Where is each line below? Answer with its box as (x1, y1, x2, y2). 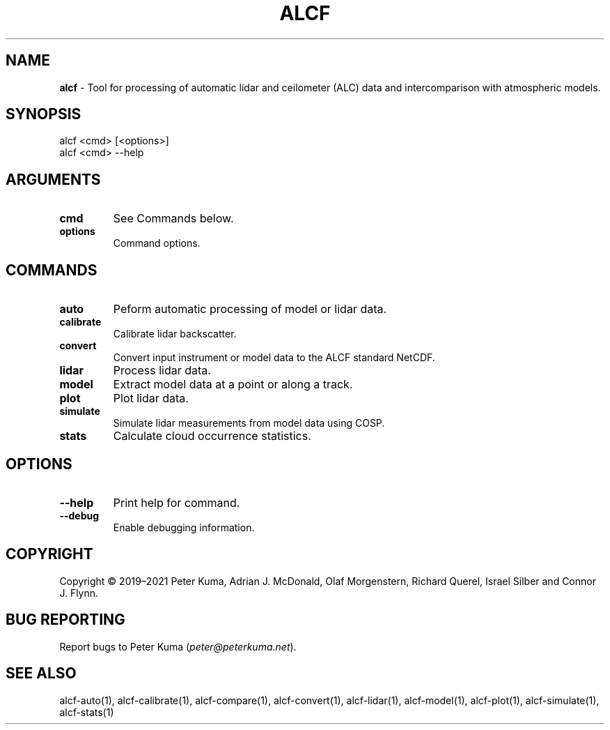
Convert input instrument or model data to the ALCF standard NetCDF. (113, 351, 435, 364)
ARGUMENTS (6, 170, 101, 188)
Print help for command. (113, 495, 240, 510)
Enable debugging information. (113, 521, 255, 533)
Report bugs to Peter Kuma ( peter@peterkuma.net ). (59, 640, 297, 653)
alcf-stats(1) (59, 706, 114, 718)
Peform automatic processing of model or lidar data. (113, 302, 387, 317)
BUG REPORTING (6, 611, 125, 629)
